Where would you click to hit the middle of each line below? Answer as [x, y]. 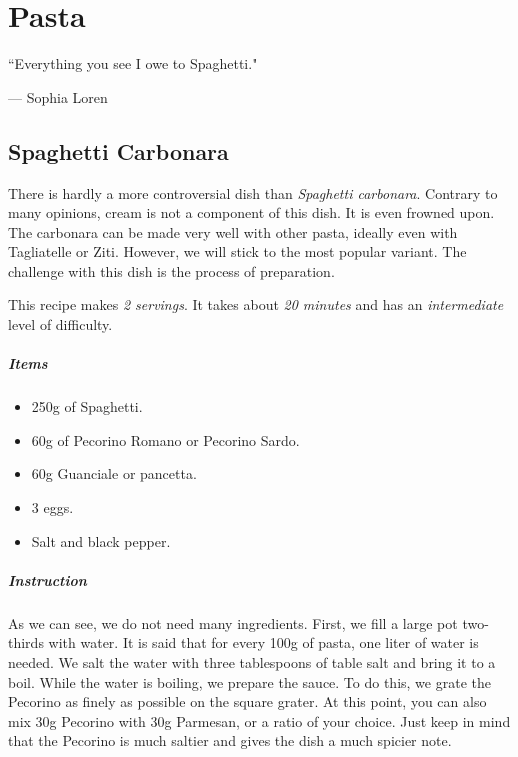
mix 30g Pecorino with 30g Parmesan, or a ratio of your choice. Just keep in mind [259, 720]
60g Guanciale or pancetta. [114, 473]
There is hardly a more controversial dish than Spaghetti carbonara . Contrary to [253, 192]
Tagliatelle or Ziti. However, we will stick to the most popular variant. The [237, 251]
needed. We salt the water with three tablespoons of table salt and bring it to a [252, 661]
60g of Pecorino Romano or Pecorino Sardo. [165, 439]
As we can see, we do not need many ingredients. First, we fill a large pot [233, 622]
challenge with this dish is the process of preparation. [171, 270]
